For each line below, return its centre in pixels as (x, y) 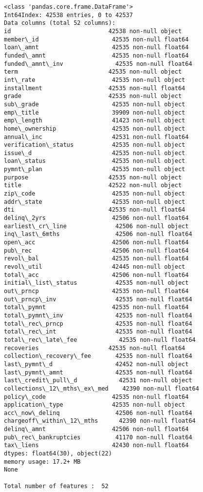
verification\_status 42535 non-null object (95, 145)
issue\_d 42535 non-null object (95, 153)
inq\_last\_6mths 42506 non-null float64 (98, 234)
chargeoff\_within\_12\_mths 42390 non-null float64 (100, 421)
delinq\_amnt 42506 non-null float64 (96, 429)
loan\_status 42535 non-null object (95, 161)
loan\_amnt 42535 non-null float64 (96, 48)
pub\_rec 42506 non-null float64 (96, 250)
